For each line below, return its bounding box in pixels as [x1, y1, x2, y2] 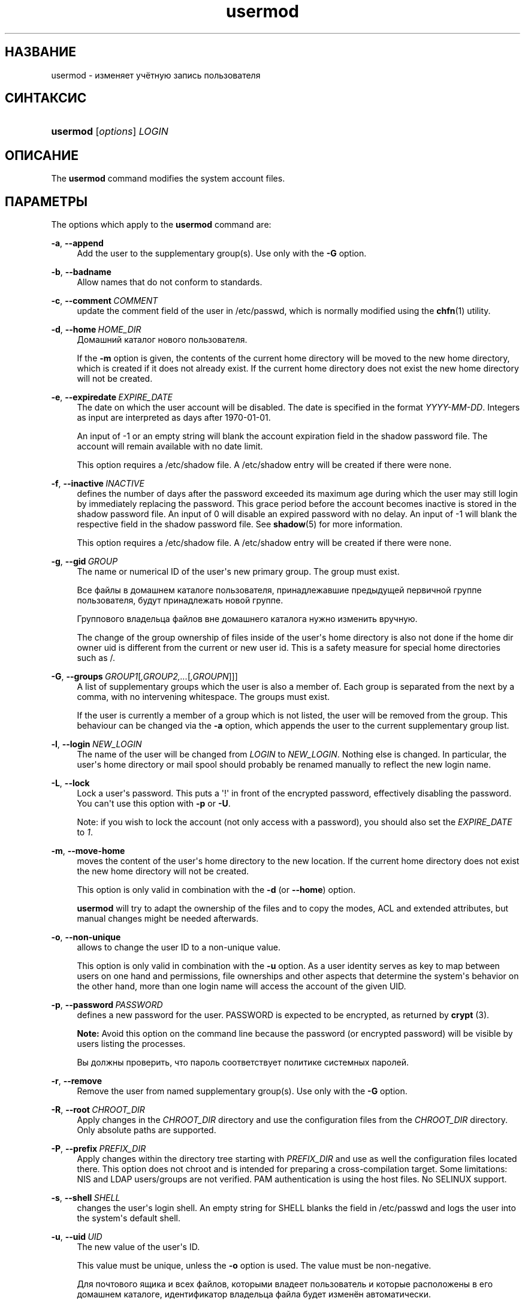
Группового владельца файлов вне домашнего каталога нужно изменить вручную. [77, 614, 418, 624]
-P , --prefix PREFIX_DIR [51, 1143, 146, 1154]
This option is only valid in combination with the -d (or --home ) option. [77, 885, 356, 895]
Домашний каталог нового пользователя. [77, 334, 248, 345]
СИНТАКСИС [5, 90, 87, 106]
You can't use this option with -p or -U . [77, 798, 231, 809]
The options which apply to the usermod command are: [51, 219, 271, 230]
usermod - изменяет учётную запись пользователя [51, 70, 261, 80]
